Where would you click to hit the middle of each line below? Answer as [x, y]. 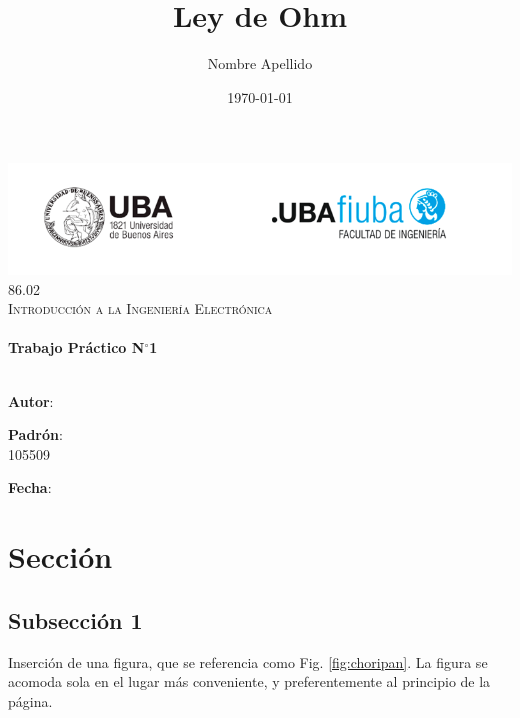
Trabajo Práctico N [76, 347]
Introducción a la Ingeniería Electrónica [140, 308]
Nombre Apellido [260, 63]
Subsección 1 [75, 619]
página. [30, 700]
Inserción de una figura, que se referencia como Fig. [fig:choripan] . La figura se [248, 661]
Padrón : [35, 434]
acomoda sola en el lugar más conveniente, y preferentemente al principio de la [249, 681]
